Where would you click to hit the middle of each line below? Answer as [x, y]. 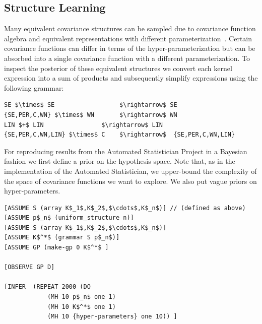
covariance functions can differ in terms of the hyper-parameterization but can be [130, 48]
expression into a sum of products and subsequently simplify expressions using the [131, 78]
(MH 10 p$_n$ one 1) [81, 297]
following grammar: [34, 87]
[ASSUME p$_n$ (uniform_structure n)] [69, 218]
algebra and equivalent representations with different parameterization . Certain [128, 38]
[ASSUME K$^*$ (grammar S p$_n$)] [62, 238]
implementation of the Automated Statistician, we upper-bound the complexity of [130, 171]
